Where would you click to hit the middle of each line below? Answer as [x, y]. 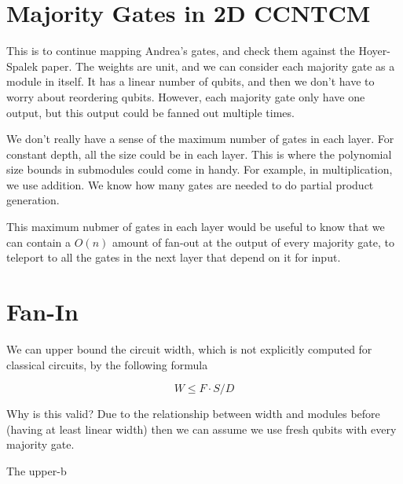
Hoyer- [374, 51]
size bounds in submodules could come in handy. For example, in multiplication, [200, 169]
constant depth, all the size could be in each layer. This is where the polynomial [199, 154]
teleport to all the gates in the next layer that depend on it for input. [174, 257]
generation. [33, 200]
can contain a [39, 242]
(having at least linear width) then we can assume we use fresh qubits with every [201, 429]
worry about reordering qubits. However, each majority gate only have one [186, 96]
